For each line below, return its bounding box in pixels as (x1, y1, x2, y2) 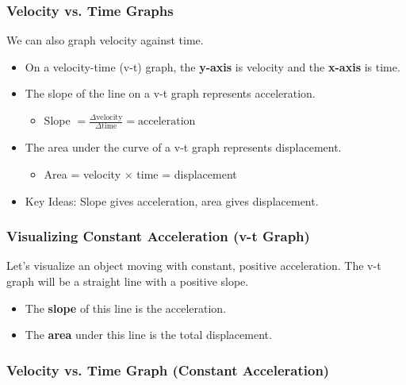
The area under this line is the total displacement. (25, 326, 272, 343)
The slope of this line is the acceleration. (25, 299, 227, 316)
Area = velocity (44, 165, 121, 182)
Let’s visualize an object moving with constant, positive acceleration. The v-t (6, 257, 381, 274)
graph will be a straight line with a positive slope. (6, 272, 249, 289)
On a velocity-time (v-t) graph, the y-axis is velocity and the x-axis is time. (25, 58, 400, 75)
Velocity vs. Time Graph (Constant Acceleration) (6, 360, 330, 379)
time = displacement (136, 165, 237, 182)
